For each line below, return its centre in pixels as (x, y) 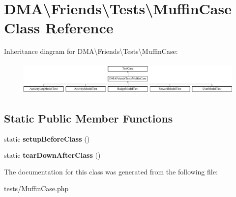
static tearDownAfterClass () (52, 155)
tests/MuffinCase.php (36, 188)
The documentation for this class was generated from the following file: (111, 172)
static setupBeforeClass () (47, 138)
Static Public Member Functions (88, 118)
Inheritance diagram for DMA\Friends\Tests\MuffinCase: (91, 51)
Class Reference (59, 28)
